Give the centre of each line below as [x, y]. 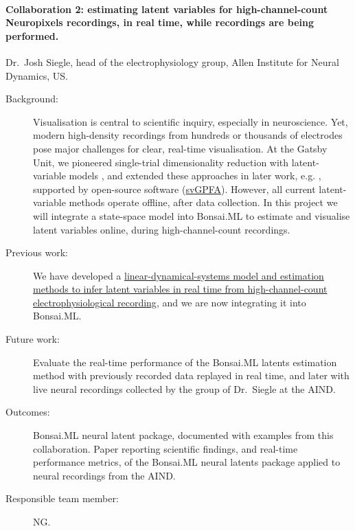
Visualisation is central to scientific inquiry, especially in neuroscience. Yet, [191, 121]
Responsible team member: [62, 498]
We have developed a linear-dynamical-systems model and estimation [179, 275]
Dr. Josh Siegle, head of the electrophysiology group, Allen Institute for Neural [172, 61]
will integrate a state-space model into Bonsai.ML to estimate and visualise [192, 215]
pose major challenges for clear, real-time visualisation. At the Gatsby [180, 148]
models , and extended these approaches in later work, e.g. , [195, 176]
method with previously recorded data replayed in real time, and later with [191, 375]
